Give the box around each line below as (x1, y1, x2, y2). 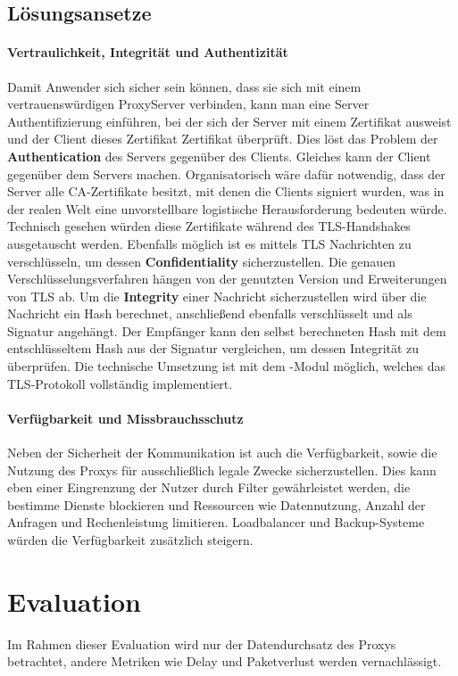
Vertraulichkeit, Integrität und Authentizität (7, 43, 288, 62)
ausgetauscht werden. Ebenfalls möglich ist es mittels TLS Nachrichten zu (7, 234, 412, 252)
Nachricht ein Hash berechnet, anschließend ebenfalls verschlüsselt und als (7, 304, 412, 323)
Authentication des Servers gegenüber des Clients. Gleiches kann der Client (7, 146, 431, 165)
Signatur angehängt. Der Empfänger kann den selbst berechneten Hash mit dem (7, 321, 446, 340)
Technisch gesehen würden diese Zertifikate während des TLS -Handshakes (7, 217, 411, 235)
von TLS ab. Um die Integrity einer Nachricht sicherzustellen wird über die (7, 286, 427, 305)
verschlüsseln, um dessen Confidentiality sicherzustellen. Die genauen (7, 251, 396, 270)
